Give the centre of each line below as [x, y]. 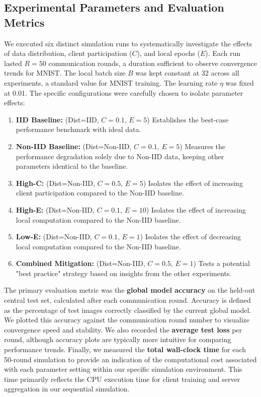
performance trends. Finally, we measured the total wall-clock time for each [125, 349]
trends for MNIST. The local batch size [65, 73]
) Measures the [203, 146]
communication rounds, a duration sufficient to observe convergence [153, 63]
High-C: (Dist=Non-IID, [55, 183]
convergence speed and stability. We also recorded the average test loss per [123, 329]
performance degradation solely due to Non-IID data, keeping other [120, 156]
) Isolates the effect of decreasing [191, 237]
